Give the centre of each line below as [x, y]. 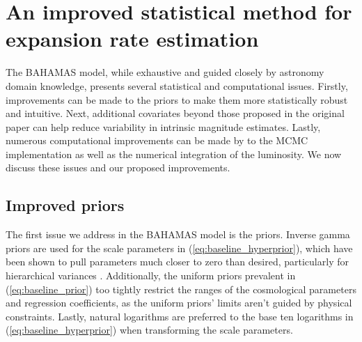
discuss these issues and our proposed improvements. [118, 168]
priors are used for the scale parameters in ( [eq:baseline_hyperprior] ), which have [179, 248]
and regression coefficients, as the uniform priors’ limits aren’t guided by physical [179, 303]
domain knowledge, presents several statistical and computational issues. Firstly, [177, 85]
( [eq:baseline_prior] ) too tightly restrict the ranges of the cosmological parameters [181, 289]
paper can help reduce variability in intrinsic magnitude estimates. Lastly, [163, 126]
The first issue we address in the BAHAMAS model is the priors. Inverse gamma [178, 234]
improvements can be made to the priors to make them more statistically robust [177, 99]
